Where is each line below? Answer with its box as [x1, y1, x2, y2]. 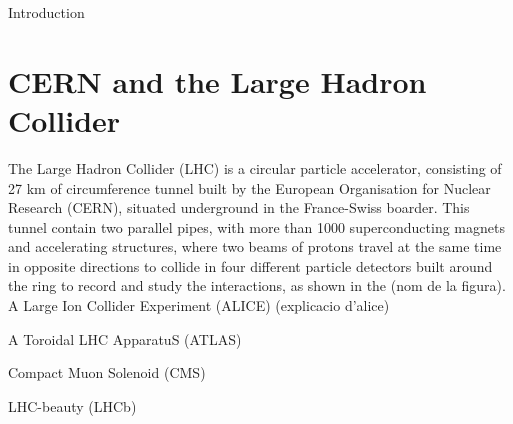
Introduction [8, 2, 85, 22]
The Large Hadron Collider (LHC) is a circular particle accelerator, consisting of [8, 157, 502, 178]
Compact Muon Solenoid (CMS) [8, 362, 206, 383]
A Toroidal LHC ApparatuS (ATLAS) [8, 328, 242, 349]
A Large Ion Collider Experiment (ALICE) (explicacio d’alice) [8, 295, 390, 316]
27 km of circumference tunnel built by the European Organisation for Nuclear [8, 177, 491, 198]
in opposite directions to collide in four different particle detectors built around [8, 255, 493, 276]
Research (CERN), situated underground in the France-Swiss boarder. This [8, 197, 470, 218]
